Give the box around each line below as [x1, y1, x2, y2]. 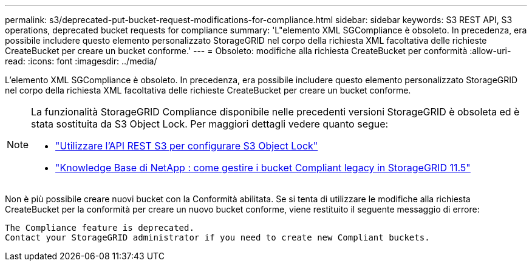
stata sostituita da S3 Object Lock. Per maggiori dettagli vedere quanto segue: [31, 118, 389, 130]
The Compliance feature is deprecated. [5, 223, 194, 233]
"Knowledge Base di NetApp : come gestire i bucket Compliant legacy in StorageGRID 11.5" [55, 162, 471, 174]
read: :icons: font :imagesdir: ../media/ [5, 56, 157, 66]
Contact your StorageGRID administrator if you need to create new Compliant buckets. [5, 233, 430, 242]
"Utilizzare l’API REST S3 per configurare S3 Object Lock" [55, 140, 318, 152]
